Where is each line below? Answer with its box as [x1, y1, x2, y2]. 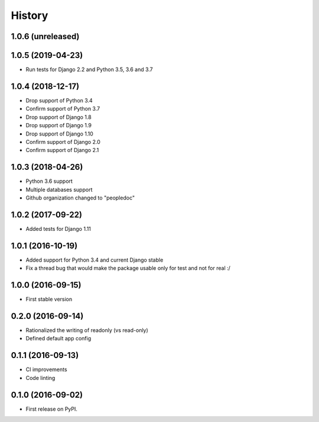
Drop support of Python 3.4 [25, 96, 93, 104]
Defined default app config [25, 335, 92, 342]
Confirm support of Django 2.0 [25, 138, 100, 145]
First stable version [25, 296, 73, 303]
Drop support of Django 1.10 [25, 130, 94, 137]
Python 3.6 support [25, 178, 73, 185]
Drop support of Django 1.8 [25, 113, 92, 121]
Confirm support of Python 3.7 [25, 105, 100, 112]
